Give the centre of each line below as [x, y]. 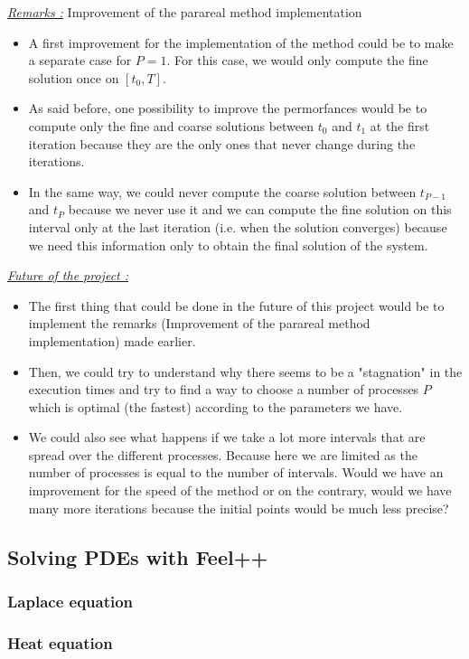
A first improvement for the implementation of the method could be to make [241, 42]
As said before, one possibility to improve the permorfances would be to [228, 108]
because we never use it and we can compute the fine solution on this [260, 209]
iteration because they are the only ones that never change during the [222, 143]
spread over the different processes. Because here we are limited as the [223, 454]
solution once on [74, 77]
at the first [400, 125]
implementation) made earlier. [112, 340]
